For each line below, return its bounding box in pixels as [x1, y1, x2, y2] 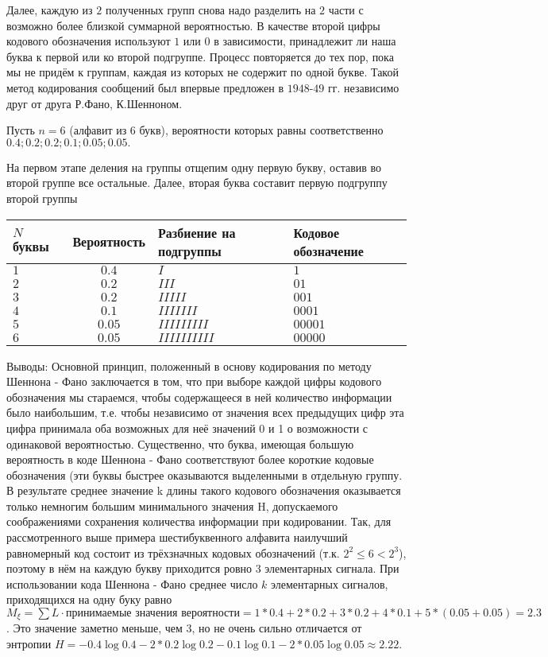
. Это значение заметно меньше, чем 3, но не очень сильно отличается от [6, 620, 362, 636]
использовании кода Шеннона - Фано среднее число [6, 575, 258, 592]
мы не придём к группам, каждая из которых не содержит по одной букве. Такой [6, 64, 399, 80]
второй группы [6, 189, 78, 206]
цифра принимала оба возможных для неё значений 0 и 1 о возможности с [6, 419, 369, 436]
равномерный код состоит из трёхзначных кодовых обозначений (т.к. [6, 544, 340, 561]
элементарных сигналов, [271, 575, 388, 592]
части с [328, 2, 364, 17]
